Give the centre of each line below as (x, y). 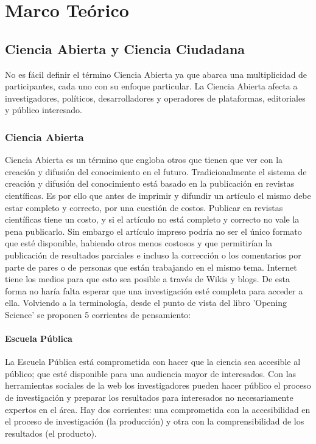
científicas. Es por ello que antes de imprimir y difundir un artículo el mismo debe (158, 195)
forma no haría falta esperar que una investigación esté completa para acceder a (154, 290)
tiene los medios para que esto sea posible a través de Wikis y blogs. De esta (147, 279)
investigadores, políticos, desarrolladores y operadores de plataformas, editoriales (155, 98)
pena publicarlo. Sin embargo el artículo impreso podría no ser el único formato (153, 231)
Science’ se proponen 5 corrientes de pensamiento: (98, 314)
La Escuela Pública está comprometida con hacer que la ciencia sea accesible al (153, 362)
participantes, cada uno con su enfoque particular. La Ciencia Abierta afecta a (151, 86)
